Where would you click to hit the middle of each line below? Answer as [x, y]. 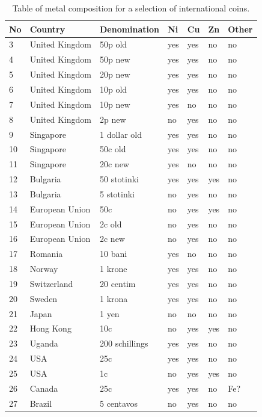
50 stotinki [119, 179]
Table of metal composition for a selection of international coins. [131, 8]
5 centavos [119, 403]
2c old [111, 224]
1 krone [113, 269]
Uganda [44, 343]
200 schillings [124, 343]
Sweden [44, 298]
